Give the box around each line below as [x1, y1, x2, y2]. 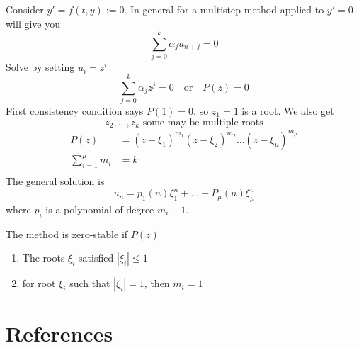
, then [144, 276, 170, 291]
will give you [6, 16, 60, 30]
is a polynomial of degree [45, 201, 154, 216]
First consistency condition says [6, 103, 144, 118]
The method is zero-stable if [6, 226, 128, 241]
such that [69, 276, 110, 291]
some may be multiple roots [142, 117, 263, 128]
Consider [6, 2, 44, 16]
